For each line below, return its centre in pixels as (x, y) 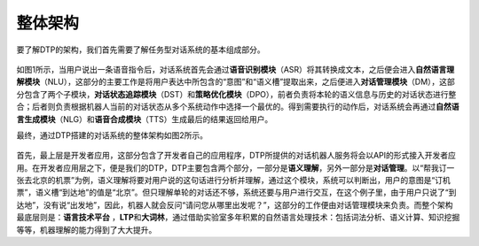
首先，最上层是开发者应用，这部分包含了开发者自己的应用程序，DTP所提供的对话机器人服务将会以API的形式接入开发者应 (236, 156)
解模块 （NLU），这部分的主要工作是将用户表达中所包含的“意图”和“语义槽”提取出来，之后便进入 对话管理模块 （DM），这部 (236, 82)
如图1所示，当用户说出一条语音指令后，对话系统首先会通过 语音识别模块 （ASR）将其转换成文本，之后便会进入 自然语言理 (236, 69)
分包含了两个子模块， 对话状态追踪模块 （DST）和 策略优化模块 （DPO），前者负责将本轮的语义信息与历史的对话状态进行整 (236, 94)
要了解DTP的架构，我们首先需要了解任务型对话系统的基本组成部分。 (141, 50)
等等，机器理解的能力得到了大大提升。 (86, 229)
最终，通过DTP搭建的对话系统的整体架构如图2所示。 (112, 135)
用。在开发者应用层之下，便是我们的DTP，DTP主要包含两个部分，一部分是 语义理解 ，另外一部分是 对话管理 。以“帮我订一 (236, 167)
